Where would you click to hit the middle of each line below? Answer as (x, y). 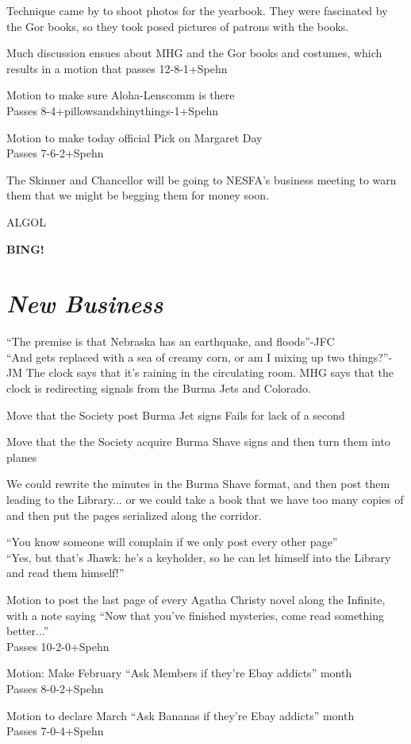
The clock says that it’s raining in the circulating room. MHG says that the (210, 372)
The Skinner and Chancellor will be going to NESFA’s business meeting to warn (202, 179)
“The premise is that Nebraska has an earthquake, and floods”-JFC (171, 341)
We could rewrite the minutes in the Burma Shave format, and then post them (198, 484)
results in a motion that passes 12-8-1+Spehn (117, 68)
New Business (85, 304)
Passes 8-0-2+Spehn (55, 688)
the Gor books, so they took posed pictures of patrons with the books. (178, 26)
